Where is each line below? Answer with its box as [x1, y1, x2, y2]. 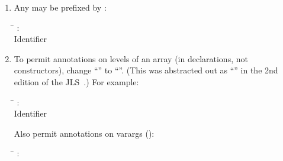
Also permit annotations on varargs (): [14, 127, 155, 139]
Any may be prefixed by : [14, 1, 107, 13]
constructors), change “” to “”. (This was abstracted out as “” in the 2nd [14, 64, 278, 76]
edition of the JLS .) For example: [14, 75, 139, 88]
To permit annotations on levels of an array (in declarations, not [14, 52, 248, 65]
